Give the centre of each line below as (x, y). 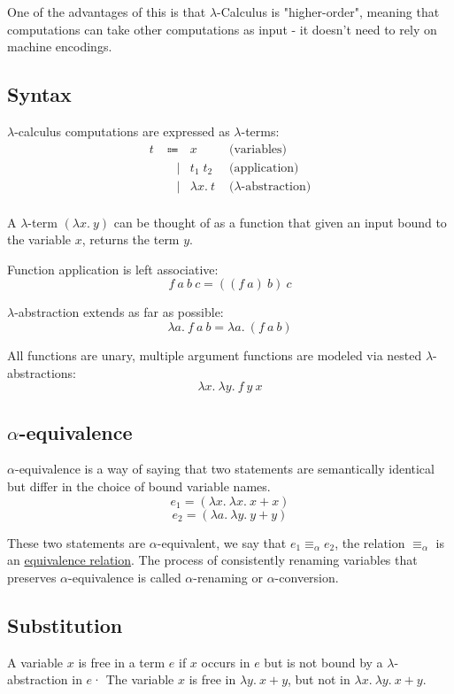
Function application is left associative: (113, 269)
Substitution (65, 625)
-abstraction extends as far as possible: (119, 312)
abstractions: (42, 372)
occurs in (226, 662)
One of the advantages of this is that (107, 12)
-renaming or (228, 577)
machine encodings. (60, 46)
